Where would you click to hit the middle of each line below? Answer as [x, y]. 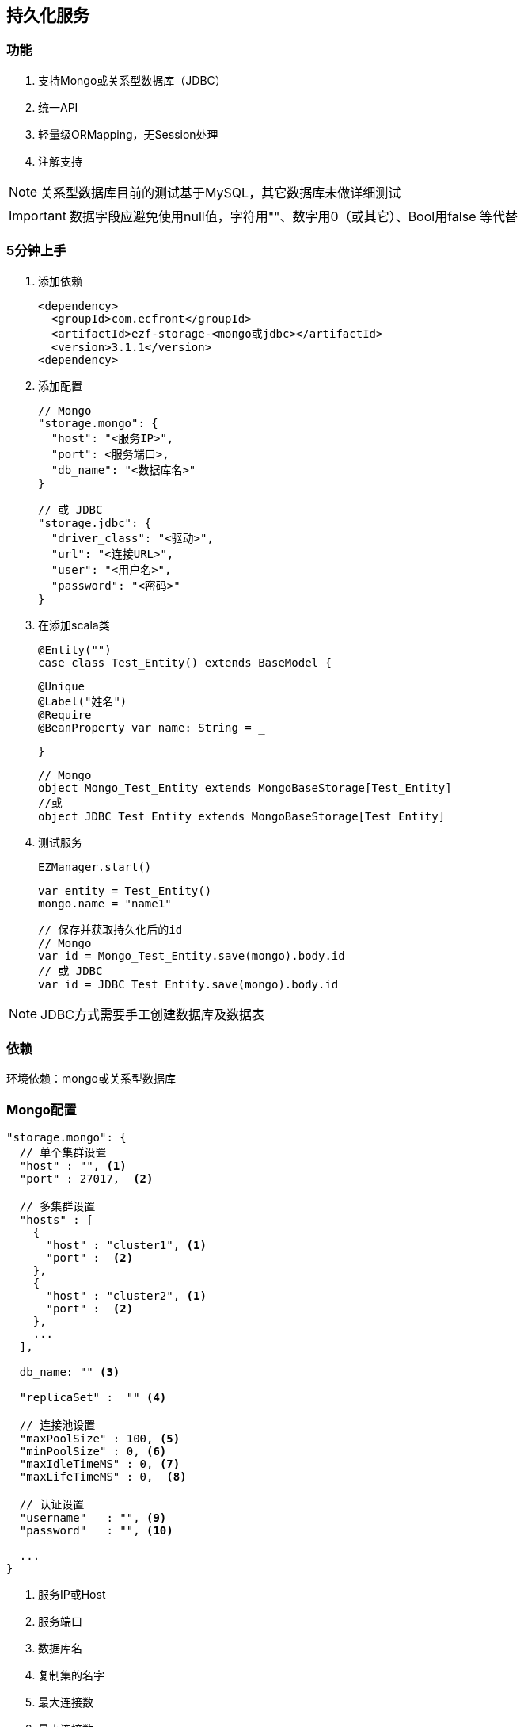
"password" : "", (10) [96, 1531]
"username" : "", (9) [93, 1518]
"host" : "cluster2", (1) [126, 1296]
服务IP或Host [72, 1595]
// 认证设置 [52, 1505]
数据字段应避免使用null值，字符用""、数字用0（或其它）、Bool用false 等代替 [293, 216]
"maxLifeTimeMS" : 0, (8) [103, 1477]
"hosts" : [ [56, 1220]
